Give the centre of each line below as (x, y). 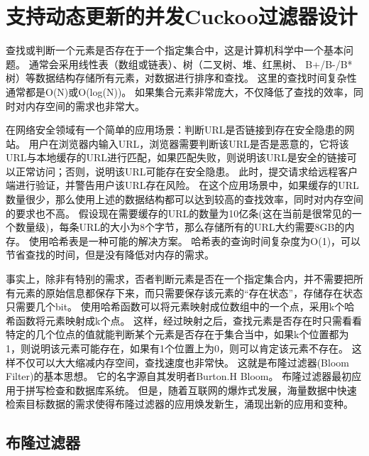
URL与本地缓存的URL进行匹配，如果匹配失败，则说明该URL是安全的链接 (176, 157)
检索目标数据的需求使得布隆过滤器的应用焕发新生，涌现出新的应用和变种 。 (180, 404)
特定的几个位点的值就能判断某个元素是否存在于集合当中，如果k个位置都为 (177, 334)
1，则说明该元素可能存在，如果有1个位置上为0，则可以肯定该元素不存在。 (177, 348)
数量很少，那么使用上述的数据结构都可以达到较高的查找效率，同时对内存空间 (184, 199)
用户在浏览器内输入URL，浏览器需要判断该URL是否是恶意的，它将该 (189, 143)
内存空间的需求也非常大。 (85, 105)
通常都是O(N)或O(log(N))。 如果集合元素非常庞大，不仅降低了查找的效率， (180, 91)
